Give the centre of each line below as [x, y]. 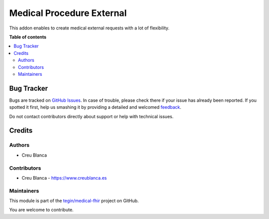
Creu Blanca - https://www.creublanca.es [64, 178]
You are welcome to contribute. [41, 210]
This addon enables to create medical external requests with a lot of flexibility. [89, 28]
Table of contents [28, 37]
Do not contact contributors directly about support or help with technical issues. [91, 116]
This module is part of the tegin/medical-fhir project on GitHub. [74, 201]
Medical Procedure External [68, 13]
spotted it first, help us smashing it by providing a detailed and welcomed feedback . [95, 107]
